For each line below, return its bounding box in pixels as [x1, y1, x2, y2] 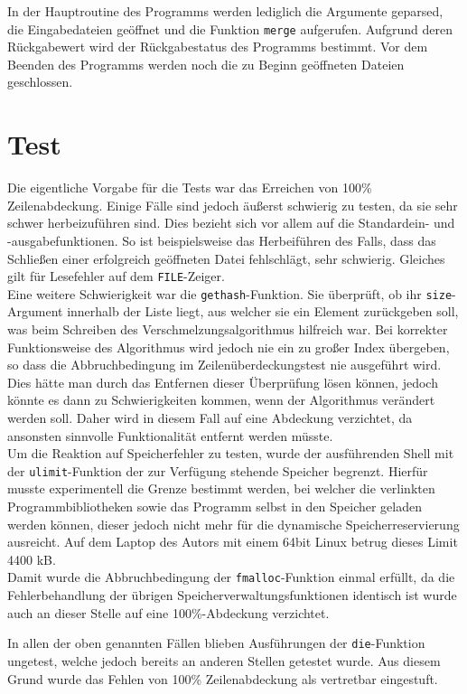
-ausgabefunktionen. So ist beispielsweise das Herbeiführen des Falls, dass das [7, 230, 436, 249]
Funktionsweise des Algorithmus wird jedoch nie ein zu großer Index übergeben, [7, 337, 450, 356]
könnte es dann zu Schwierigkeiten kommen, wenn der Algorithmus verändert [7, 390, 435, 409]
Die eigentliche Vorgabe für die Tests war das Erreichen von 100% [7, 178, 372, 197]
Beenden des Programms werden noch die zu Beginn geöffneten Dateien [7, 54, 405, 73]
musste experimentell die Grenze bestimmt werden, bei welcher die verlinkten [7, 479, 435, 498]
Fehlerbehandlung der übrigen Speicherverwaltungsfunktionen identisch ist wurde [7, 586, 457, 605]
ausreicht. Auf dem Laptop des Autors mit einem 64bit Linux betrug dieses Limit [7, 532, 458, 551]
